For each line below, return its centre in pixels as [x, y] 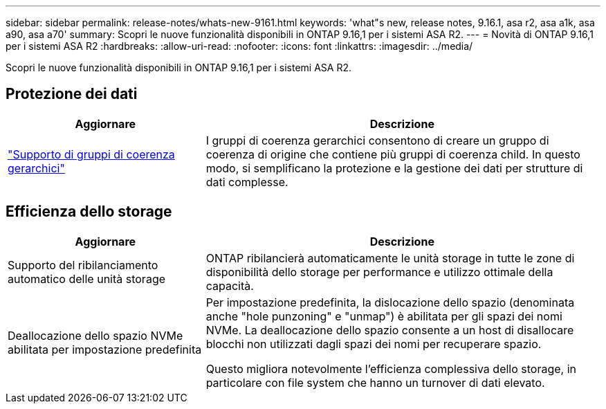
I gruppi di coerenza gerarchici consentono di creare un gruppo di [377, 140]
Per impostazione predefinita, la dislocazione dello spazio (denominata [390, 302]
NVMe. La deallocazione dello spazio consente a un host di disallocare [390, 330]
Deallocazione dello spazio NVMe [95, 335]
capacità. [230, 285]
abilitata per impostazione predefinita [105, 349]
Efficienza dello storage [89, 212]
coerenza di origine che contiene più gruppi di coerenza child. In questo [393, 154]
